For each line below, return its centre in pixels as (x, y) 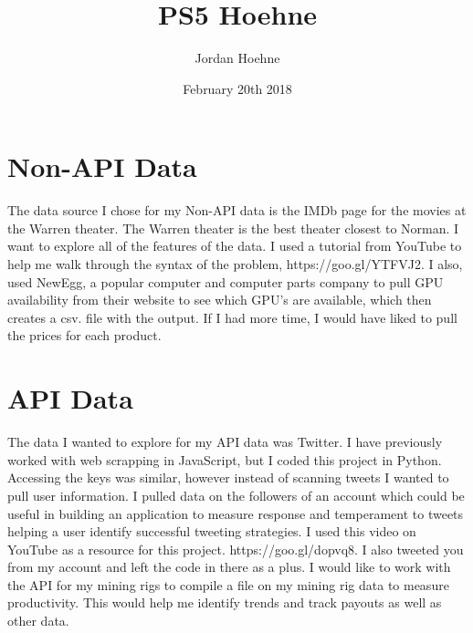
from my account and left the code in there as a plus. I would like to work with (229, 567)
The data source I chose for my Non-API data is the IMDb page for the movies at (237, 210)
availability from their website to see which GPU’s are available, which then (220, 300)
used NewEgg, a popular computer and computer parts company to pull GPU (226, 281)
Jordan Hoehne (237, 58)
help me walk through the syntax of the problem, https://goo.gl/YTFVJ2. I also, (235, 264)
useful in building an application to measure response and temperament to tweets (236, 513)
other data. (38, 621)
